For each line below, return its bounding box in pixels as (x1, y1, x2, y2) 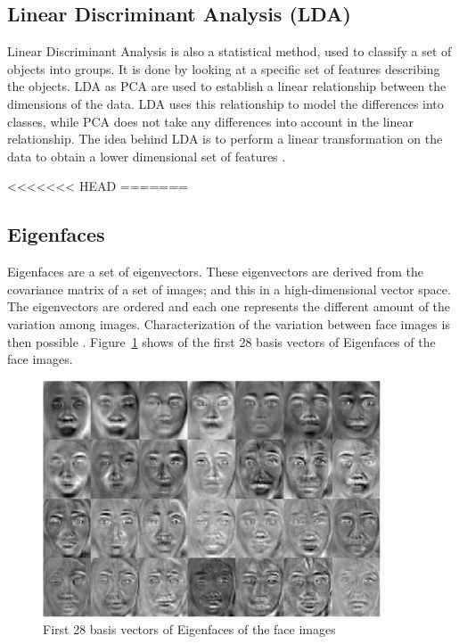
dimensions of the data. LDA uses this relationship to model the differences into (7, 94, 444, 112)
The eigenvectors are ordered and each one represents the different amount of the (7, 297, 451, 316)
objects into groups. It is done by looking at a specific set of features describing (7, 59, 440, 78)
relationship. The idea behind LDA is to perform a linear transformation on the (7, 129, 443, 148)
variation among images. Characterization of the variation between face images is (7, 314, 450, 333)
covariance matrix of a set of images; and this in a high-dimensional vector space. (7, 279, 451, 298)
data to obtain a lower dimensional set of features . (7, 146, 286, 165)
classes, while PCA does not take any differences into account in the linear (7, 111, 414, 130)
